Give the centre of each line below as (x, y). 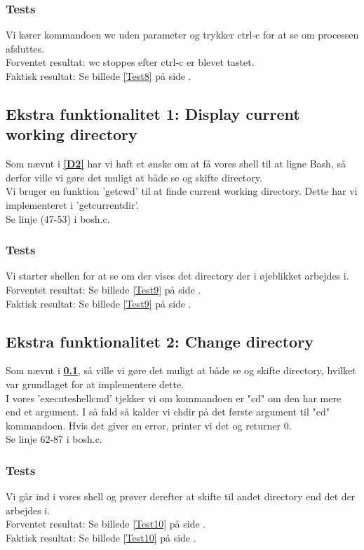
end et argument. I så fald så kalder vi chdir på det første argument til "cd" (168, 412)
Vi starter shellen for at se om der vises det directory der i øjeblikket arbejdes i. (177, 276)
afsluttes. (25, 48)
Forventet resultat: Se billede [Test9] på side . (103, 289)
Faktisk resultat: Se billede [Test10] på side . (101, 537)
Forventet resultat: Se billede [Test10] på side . (106, 524)
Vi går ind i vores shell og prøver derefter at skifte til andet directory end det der (181, 496)
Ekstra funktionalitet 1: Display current (153, 113)
